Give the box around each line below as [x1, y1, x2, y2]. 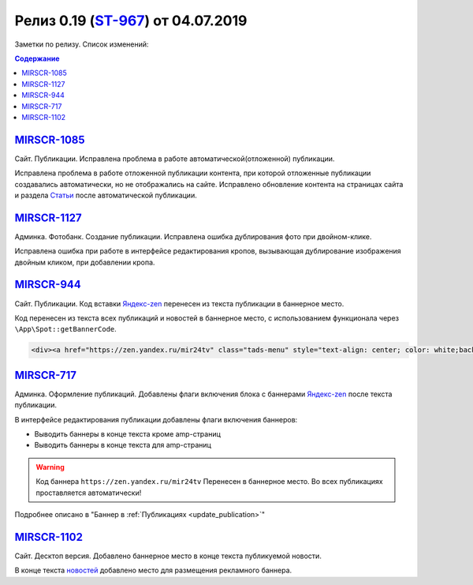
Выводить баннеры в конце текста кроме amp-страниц [34, 429, 221, 438]
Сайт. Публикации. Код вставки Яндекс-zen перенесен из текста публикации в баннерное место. [14, 298, 345, 308]
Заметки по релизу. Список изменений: [14, 39, 149, 49]
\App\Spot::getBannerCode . [14, 324, 117, 334]
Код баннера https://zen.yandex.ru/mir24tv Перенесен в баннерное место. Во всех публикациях [35, 477, 383, 486]
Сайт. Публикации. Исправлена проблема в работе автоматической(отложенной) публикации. [14, 154, 335, 163]
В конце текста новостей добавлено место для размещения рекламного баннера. [14, 565, 292, 576]
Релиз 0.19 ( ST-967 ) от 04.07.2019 [14, 12, 248, 29]
